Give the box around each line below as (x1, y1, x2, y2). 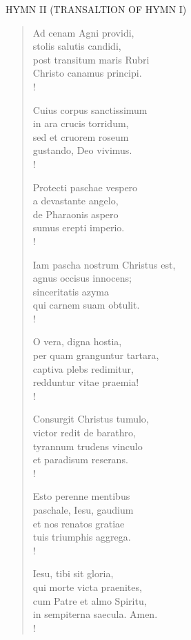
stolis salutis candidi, (32, 39, 121, 53)
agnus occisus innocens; (32, 271, 132, 285)
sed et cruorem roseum (32, 129, 129, 144)
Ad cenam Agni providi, (32, 25, 134, 39)
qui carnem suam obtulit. (32, 298, 140, 312)
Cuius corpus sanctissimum (32, 102, 148, 117)
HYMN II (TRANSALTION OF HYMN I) (6, 2, 187, 16)
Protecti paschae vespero (32, 180, 138, 194)
